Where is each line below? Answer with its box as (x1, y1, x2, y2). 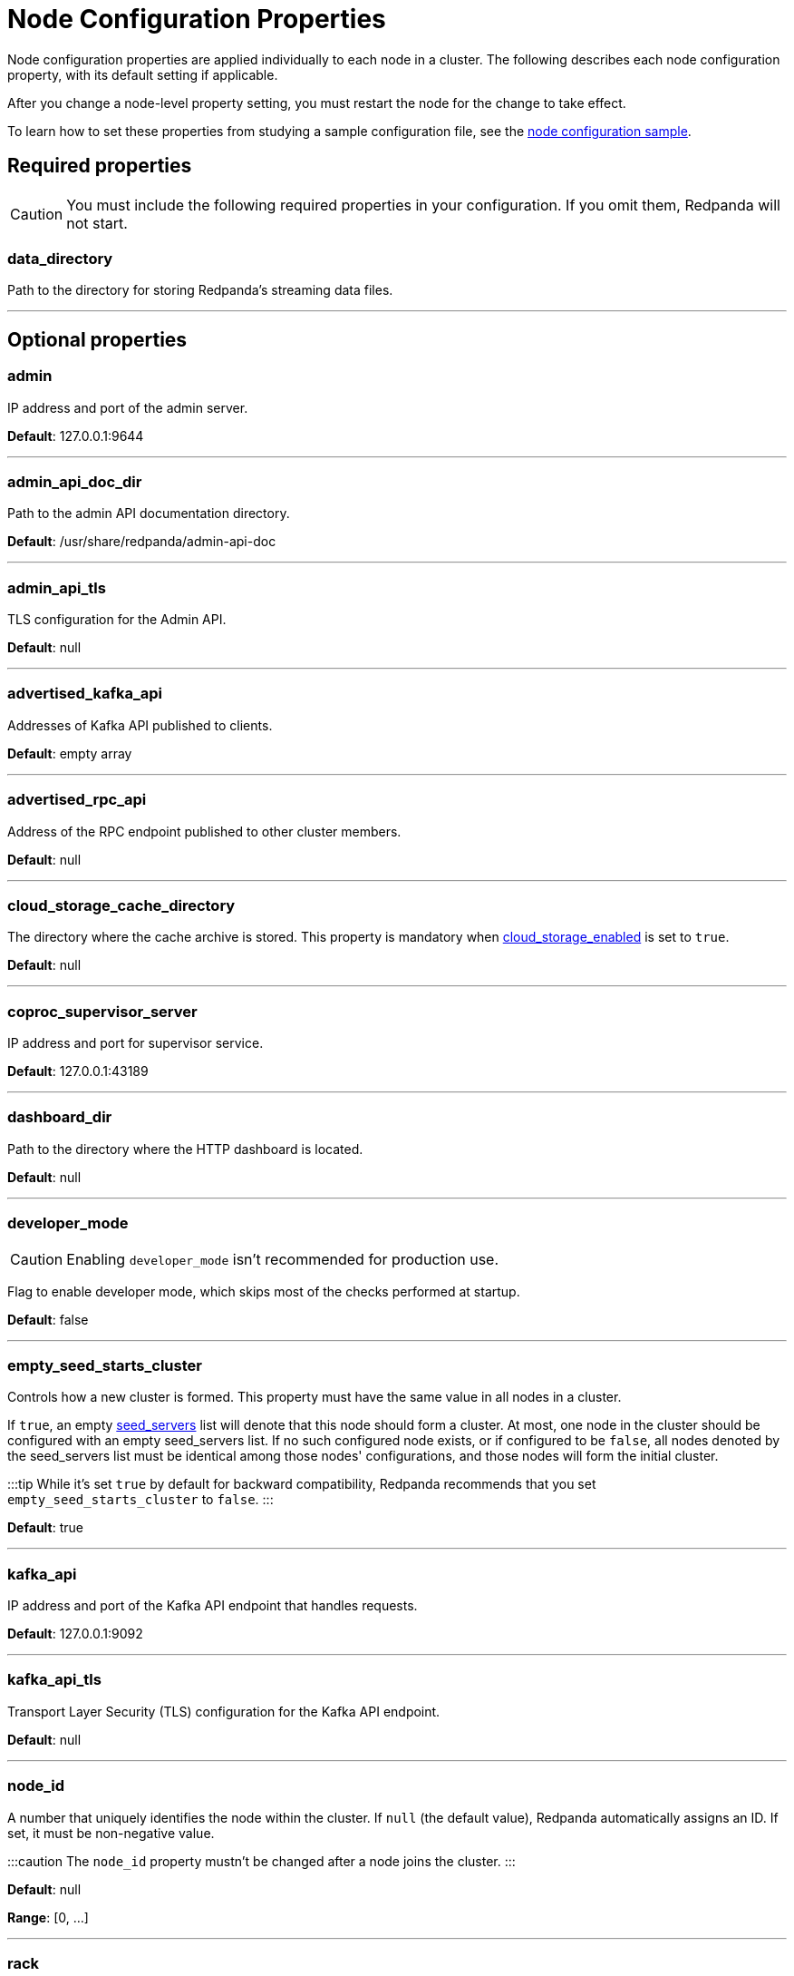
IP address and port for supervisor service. (7, 1035, 264, 1052)
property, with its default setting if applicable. (7, 66, 278, 83)
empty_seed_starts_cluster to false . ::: (7, 1492, 274, 1508)
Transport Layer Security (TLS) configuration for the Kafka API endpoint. (7, 1703, 441, 1719)
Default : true (7, 1520, 83, 1536)
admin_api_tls (7, 578, 106, 597)
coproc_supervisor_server (7, 1002, 198, 1021)
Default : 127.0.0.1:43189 (7, 1063, 149, 1080)
